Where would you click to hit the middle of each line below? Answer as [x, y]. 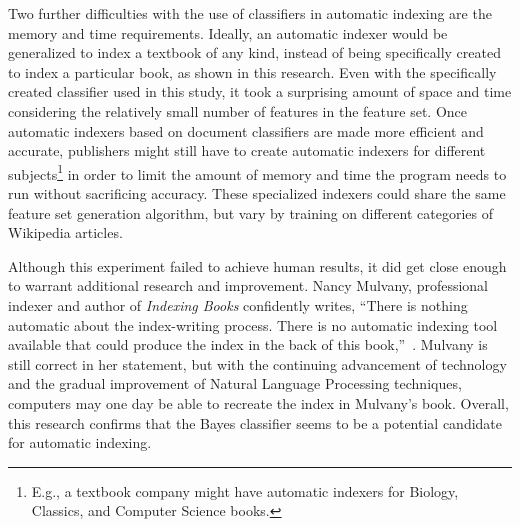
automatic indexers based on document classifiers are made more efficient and [246, 130]
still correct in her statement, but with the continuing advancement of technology [257, 363]
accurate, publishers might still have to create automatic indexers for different [247, 150]
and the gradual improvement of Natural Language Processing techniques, [235, 383]
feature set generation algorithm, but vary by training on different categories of [251, 212]
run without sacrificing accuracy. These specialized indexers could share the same [257, 193]
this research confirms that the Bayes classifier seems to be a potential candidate [255, 422]
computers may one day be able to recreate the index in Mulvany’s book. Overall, [258, 402]
